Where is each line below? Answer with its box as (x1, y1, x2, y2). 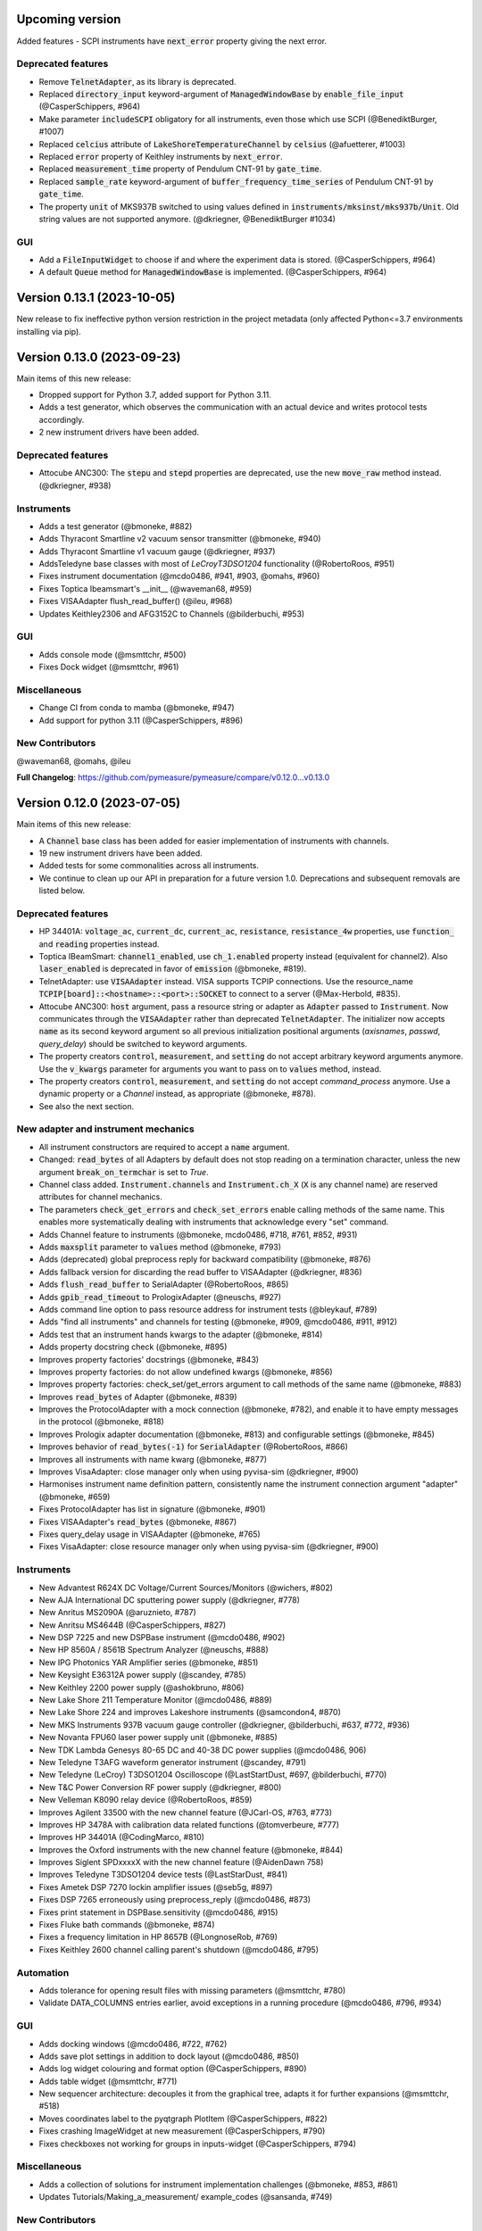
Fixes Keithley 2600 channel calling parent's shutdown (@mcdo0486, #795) (38, 1944, 320, 1954)
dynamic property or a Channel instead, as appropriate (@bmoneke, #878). (38, 1089, 317, 1099)
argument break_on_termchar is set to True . (38, 1166, 209, 1177)
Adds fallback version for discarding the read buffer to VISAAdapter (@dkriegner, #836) (38, 1266, 362, 1277)
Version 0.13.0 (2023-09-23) (16, 349, 181, 365)
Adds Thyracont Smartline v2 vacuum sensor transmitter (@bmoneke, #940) (38, 534, 321, 544)
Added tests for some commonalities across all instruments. (38, 860, 259, 871)
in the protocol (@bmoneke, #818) (38, 1416, 164, 1427)
